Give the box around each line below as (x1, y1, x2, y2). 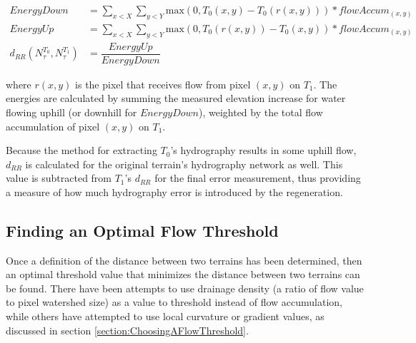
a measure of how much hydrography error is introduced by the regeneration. (6, 184, 343, 199)
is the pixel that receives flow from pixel (75, 76, 251, 91)
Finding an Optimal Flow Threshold (6, 219, 279, 241)
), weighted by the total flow (198, 104, 323, 119)
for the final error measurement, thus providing (154, 170, 361, 185)
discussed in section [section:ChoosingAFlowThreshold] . (6, 322, 249, 337)
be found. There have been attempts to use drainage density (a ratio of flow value (6, 280, 364, 295)
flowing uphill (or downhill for (6, 104, 137, 119)
